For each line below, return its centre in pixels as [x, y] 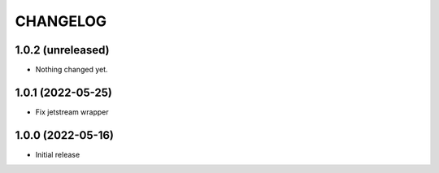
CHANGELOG [61, 21]
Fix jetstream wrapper [72, 112]
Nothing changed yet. [72, 70]
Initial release [58, 154]
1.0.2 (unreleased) [62, 50]
